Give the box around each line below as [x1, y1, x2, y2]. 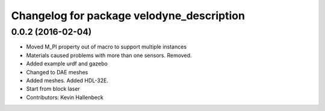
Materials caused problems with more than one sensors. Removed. [26, 52, 192, 59]
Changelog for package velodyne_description [11, 9, 245, 22]
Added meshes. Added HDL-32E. [26, 77, 108, 84]
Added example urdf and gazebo [26, 60, 108, 67]
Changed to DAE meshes [26, 68, 88, 76]
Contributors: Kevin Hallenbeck [26, 94, 104, 101]
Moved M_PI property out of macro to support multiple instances [26, 43, 187, 50]
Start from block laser [26, 85, 81, 92]
